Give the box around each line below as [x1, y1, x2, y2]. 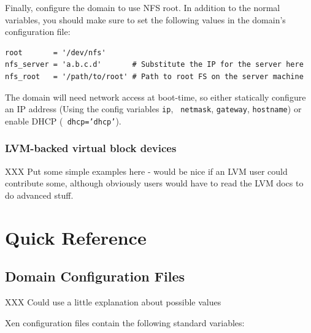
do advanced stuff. [5, 188, 74, 201]
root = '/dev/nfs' [5, 48, 106, 57]
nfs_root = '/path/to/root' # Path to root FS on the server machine [5, 72, 304, 81]
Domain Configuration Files [5, 267, 185, 286]
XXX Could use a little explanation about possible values [5, 296, 221, 308]
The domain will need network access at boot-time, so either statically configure [5, 90, 306, 103]
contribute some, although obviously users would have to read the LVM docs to [5, 177, 304, 189]
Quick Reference [5, 224, 147, 250]
